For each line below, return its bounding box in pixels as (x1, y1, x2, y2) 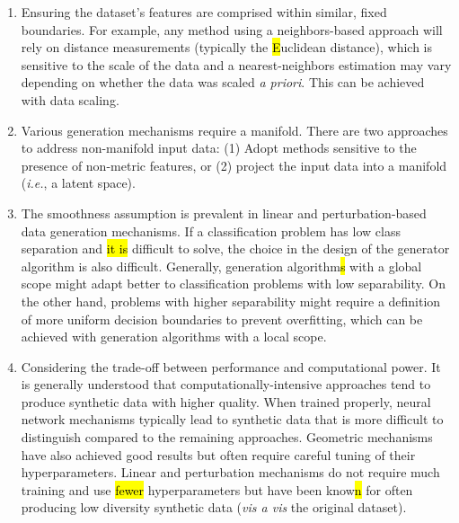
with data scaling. (21, 90, 119, 109)
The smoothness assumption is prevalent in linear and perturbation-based (21, 203, 427, 222)
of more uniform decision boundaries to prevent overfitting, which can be (21, 309, 423, 328)
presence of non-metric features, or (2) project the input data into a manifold (21, 155, 447, 174)
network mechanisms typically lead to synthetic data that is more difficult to (21, 410, 444, 429)
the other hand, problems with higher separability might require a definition (21, 291, 441, 310)
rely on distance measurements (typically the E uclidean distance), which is (21, 38, 433, 57)
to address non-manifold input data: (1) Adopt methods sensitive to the (21, 138, 417, 157)
